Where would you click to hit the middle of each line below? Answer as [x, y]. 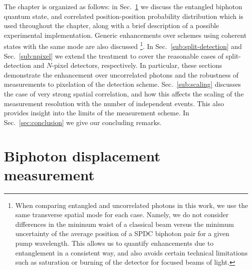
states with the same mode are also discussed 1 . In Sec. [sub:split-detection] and [123, 46]
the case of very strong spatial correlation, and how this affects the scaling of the [124, 94]
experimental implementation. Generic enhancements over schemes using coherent [125, 35]
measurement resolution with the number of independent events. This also [114, 103]
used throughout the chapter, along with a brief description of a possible [111, 25]
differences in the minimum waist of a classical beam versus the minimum [125, 224]
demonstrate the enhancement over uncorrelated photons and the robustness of [121, 74]
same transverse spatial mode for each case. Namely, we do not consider [122, 214]
